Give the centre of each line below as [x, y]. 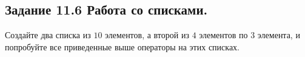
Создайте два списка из [48, 35]
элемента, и [279, 35]
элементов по [223, 35]
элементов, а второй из [147, 35]
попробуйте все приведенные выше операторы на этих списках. [122, 46]
